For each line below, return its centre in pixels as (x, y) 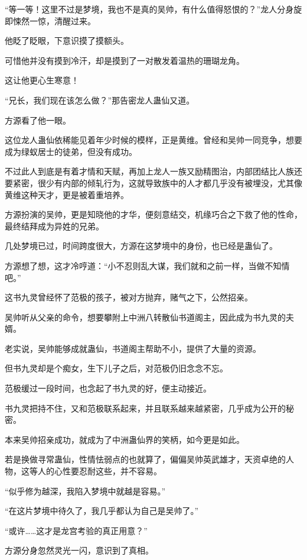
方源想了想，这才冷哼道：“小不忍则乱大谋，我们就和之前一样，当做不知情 (147, 265)
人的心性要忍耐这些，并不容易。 (99, 471)
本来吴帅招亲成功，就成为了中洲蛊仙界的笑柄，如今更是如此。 (125, 439)
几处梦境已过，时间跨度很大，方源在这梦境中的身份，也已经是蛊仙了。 (141, 246)
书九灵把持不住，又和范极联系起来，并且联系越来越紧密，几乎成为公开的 (145, 408)
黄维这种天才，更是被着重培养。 (67, 194)
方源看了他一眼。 (38, 120)
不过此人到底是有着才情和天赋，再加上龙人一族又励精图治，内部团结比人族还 (153, 171)
